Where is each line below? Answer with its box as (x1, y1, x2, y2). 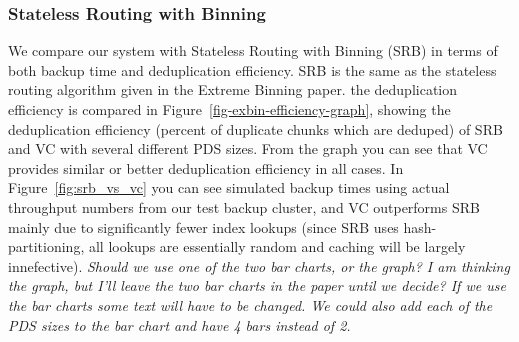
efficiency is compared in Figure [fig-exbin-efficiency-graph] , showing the (8, 99, 451, 119)
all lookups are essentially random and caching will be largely (88, 236, 466, 257)
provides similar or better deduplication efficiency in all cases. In (8, 157, 404, 178)
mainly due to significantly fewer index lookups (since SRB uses (8, 216, 399, 237)
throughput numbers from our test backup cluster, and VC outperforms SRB (8, 196, 480, 217)
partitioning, (8, 236, 85, 257)
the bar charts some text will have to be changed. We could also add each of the (8, 294, 493, 315)
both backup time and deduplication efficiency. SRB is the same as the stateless (8, 59, 497, 80)
